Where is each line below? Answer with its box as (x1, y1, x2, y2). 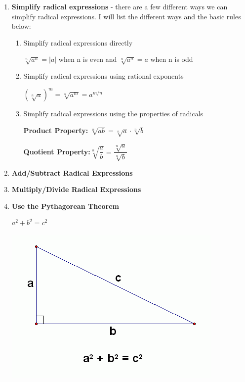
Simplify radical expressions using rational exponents (23, 71, 184, 81)
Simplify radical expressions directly (23, 37, 133, 48)
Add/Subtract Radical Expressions (11, 167, 133, 178)
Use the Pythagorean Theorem (11, 200, 120, 211)
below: (11, 21, 31, 31)
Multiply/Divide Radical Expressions (11, 184, 141, 194)
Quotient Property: (23, 146, 90, 156)
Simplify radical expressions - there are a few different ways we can (11, 1, 228, 11)
